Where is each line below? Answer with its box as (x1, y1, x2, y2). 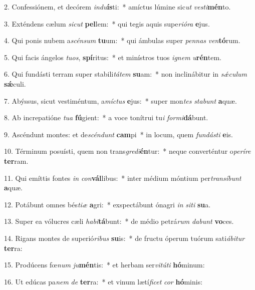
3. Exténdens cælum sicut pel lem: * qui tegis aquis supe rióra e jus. (4, 18, 210, 29)
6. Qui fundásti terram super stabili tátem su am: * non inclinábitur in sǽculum (4, 69, 247, 79)
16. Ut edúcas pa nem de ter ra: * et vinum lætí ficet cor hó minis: (4, 276, 203, 286)
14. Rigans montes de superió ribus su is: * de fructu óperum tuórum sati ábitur (4, 232, 245, 243)
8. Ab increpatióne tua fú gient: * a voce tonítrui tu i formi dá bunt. (4, 112, 208, 123)
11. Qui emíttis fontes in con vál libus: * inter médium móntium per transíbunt (4, 172, 241, 183)
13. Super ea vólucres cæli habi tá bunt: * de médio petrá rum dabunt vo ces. (4, 216, 234, 226)
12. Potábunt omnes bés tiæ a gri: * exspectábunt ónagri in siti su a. (4, 199, 211, 209)
